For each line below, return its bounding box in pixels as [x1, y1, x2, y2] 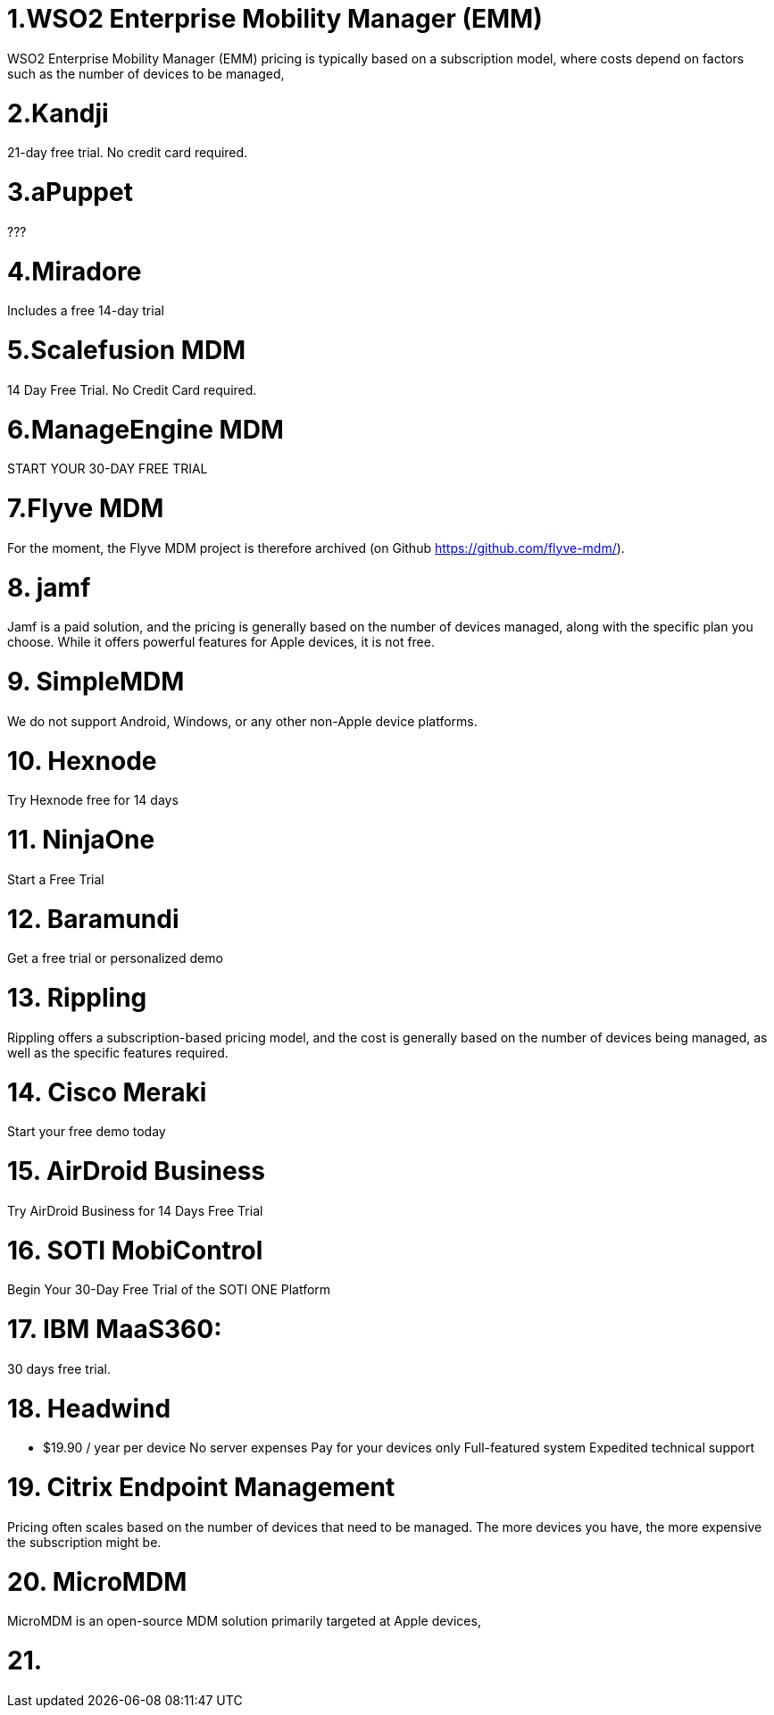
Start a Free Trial [7, 871, 104, 887]
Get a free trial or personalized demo [7, 950, 223, 966]
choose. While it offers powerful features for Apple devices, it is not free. [7, 634, 435, 650]
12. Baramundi [7, 903, 179, 934]
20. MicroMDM [7, 1566, 187, 1597]
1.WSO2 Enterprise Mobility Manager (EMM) [7, 4, 543, 34]
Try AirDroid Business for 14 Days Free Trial [7, 1202, 263, 1218]
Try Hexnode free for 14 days [7, 792, 179, 808]
